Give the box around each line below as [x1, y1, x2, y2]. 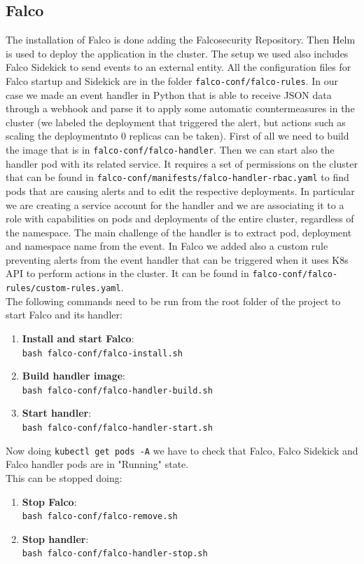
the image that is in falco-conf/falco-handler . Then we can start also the [6, 142, 335, 157]
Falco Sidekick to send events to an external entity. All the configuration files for [6, 60, 351, 74]
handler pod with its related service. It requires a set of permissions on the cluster [6, 156, 358, 170]
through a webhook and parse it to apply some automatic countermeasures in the [6, 101, 355, 116]
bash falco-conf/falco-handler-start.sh [22, 423, 213, 434]
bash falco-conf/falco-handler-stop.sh [22, 549, 208, 559]
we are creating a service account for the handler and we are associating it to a [6, 197, 344, 212]
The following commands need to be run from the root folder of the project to [6, 293, 341, 308]
